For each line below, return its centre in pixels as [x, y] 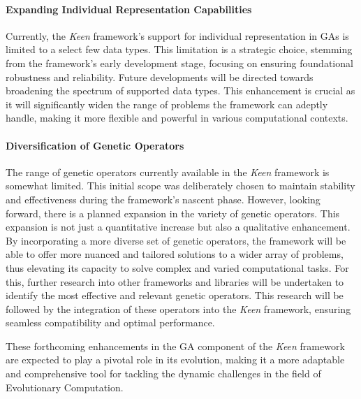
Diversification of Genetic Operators [95, 145]
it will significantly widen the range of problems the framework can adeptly [167, 104]
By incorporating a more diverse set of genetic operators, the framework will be [176, 240]
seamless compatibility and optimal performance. [110, 322]
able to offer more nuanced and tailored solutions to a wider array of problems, [175, 254]
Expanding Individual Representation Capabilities [129, 9]
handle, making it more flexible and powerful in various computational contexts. [177, 118]
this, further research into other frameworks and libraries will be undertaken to [175, 281]
